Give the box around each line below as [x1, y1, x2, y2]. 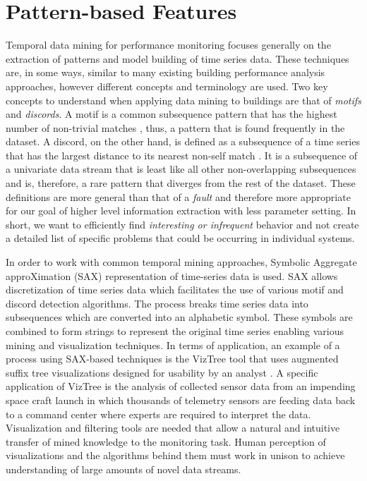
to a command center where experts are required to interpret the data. [6, 406, 311, 421]
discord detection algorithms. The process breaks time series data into [6, 296, 308, 310]
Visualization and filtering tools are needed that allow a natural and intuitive [6, 420, 340, 435]
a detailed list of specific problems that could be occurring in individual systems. [6, 231, 355, 245]
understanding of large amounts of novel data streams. [6, 461, 241, 476]
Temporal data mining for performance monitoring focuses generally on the [6, 37, 331, 52]
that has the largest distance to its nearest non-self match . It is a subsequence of [6, 147, 358, 162]
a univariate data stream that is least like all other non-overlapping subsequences [6, 162, 356, 176]
